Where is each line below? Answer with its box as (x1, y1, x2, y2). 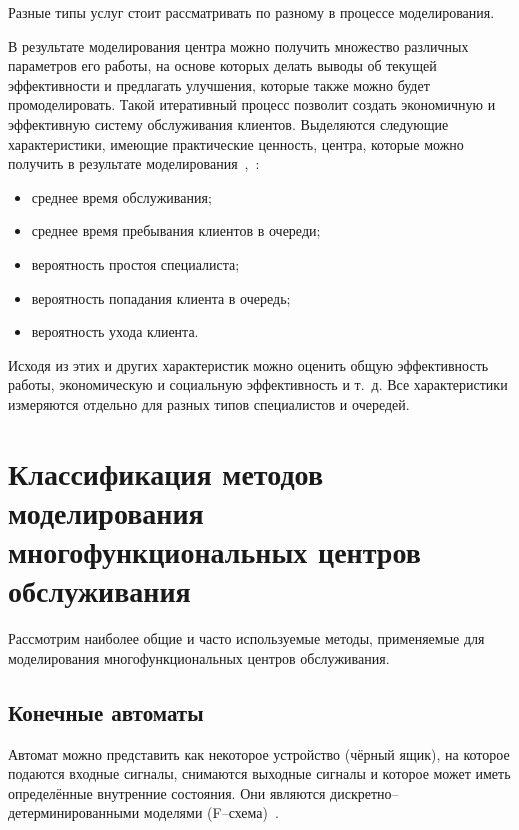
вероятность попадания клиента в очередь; (31, 287, 291, 308)
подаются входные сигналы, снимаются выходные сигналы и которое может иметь (8, 763, 511, 784)
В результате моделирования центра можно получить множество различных (8, 35, 469, 56)
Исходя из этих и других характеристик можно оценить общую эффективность (8, 354, 489, 375)
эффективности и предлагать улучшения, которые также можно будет (8, 74, 430, 95)
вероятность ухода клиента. (31, 321, 199, 342)
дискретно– (330, 782, 399, 803)
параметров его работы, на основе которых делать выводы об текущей (8, 55, 437, 76)
